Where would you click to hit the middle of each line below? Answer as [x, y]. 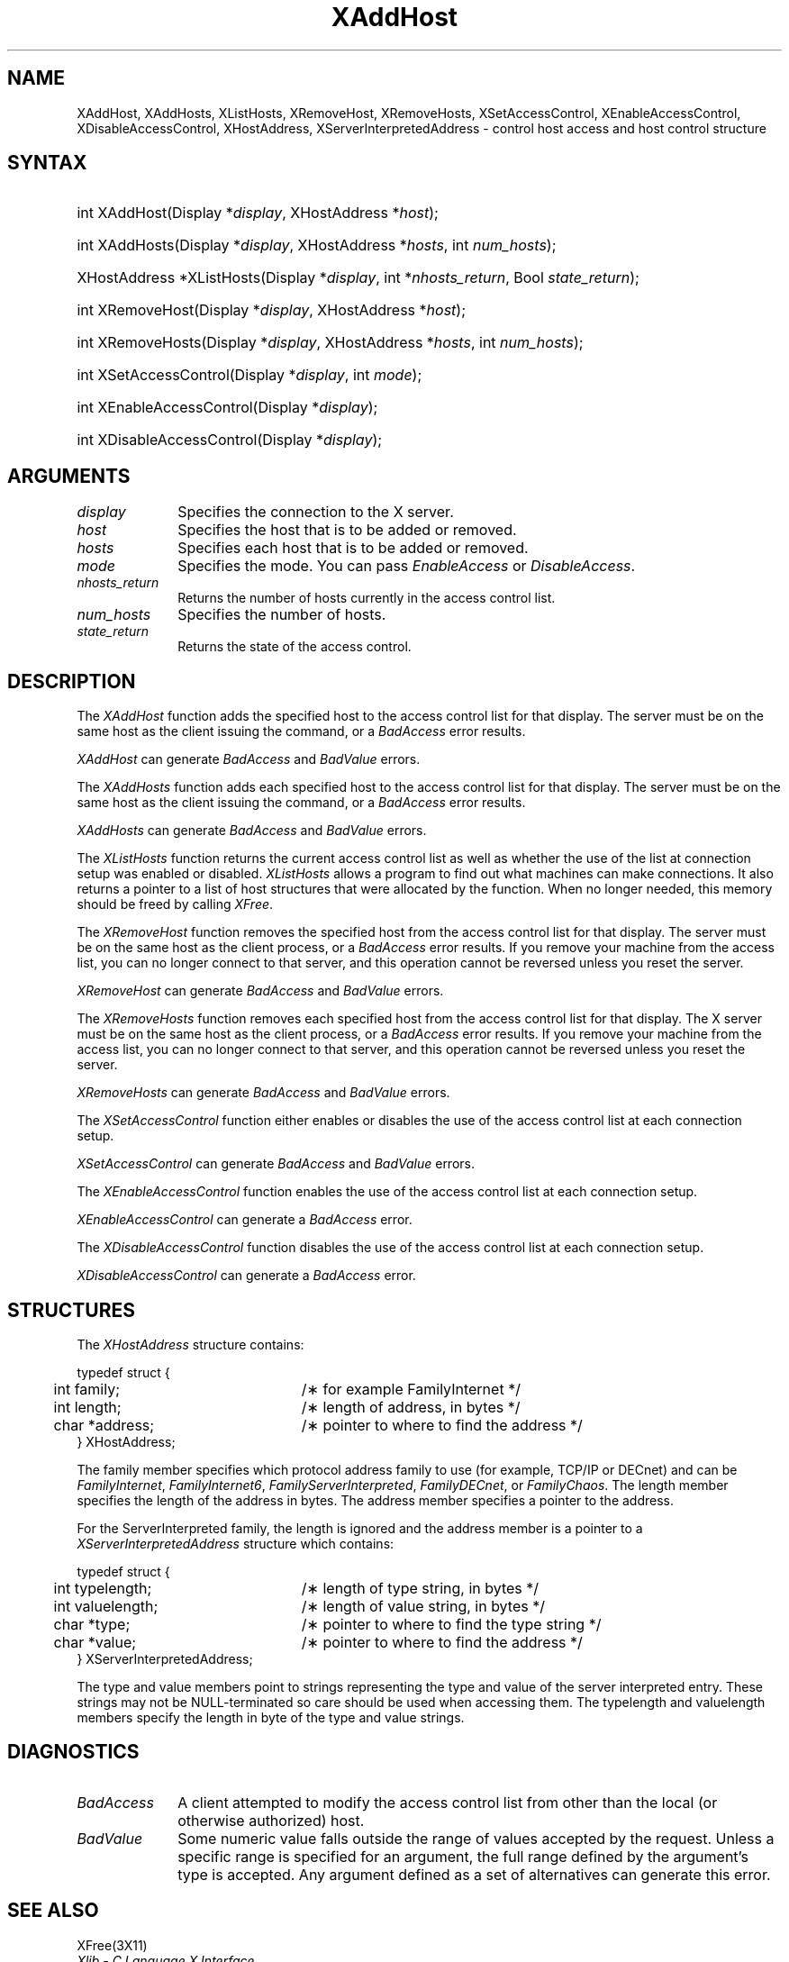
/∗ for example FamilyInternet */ [411, 1389]
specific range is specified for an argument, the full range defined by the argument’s [463, 1856]
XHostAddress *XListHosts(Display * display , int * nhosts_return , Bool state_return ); [358, 278]
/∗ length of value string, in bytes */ [423, 1606]
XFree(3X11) [112, 1945]
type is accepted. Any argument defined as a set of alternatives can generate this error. [474, 1874]
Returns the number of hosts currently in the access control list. [367, 598]
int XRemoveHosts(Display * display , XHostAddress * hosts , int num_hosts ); [330, 343]
